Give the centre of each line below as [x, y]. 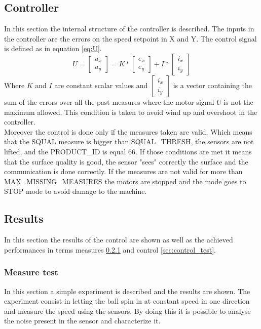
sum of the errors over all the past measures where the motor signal [109, 101]
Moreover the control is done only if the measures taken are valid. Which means [128, 131]
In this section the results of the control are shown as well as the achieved [119, 240]
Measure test [31, 272]
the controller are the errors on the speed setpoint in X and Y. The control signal [130, 38]
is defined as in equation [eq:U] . [53, 48]
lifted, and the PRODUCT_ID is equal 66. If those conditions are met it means [128, 151]
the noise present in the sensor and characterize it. [82, 321]
